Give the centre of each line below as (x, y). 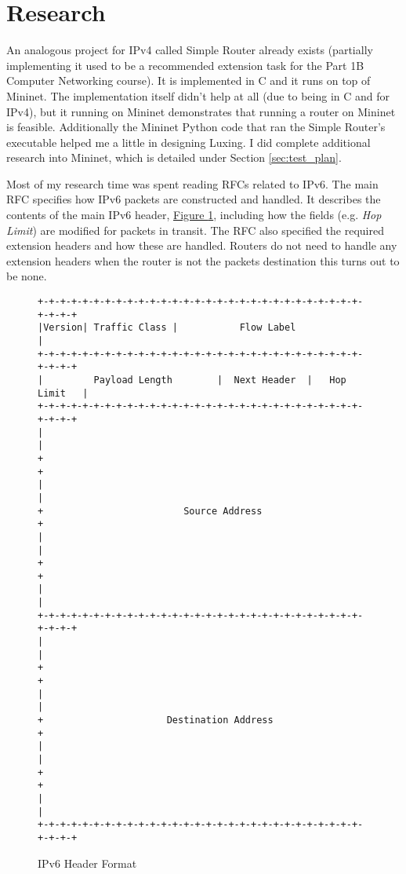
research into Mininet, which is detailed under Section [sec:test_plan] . (174, 157)
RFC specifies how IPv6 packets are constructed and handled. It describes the (194, 199)
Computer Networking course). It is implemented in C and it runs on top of (188, 80)
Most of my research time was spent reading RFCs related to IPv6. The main (192, 183)
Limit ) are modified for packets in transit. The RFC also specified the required (195, 230)
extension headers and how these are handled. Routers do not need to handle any (202, 245)
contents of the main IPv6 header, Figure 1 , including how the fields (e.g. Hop (194, 215)
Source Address (223, 511)
